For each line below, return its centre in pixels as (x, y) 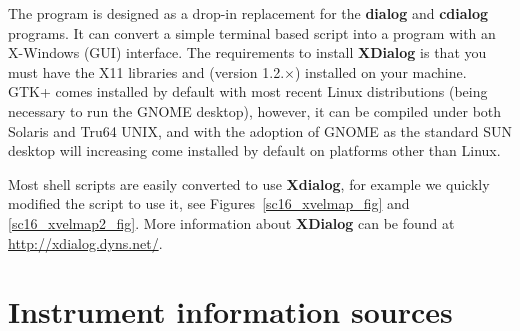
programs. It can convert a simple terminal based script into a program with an (252, 32)
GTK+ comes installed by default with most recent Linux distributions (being (248, 91)
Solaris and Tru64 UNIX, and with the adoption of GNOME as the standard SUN (260, 130)
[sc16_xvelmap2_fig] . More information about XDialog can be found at (231, 222)
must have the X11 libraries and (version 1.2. (146, 71)
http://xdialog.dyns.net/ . (85, 242)
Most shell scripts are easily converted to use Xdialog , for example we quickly (249, 183)
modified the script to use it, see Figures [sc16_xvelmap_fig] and (209, 203)
